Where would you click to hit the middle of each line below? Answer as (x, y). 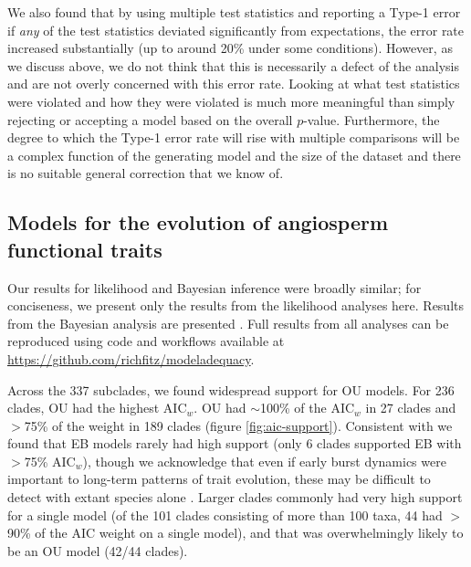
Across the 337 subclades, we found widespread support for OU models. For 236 (231, 389)
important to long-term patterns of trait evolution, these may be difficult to (219, 479)
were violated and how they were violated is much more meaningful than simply (231, 101)
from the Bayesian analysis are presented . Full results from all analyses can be (228, 323)
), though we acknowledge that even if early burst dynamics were (264, 461)
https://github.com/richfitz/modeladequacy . (131, 358)
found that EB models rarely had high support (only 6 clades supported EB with (235, 443)
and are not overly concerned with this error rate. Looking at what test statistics (234, 84)
